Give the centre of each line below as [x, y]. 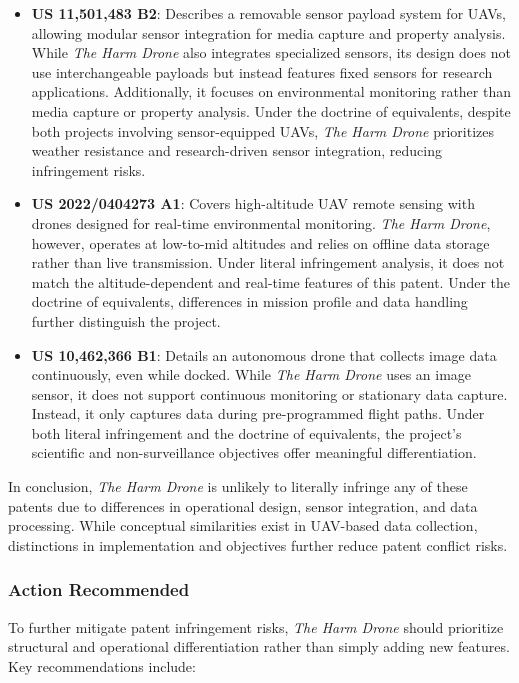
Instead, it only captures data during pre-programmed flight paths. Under [258, 413]
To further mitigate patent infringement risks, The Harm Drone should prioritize [256, 626]
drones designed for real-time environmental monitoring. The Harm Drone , [261, 222]
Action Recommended [99, 589]
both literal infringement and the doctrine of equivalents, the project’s [246, 432]
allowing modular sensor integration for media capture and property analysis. [268, 32]
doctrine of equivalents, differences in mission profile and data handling [249, 301]
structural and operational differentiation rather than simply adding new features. [259, 646]
